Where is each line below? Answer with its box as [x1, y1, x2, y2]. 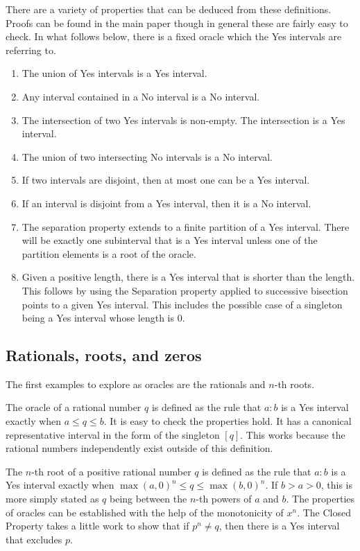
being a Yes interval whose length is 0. [22, 311, 185, 325]
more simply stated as [6, 491, 99, 506]
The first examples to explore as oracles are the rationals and [6, 376, 266, 391]
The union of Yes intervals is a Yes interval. [22, 66, 207, 80]
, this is [320, 478, 353, 492]
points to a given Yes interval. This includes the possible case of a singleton [22, 297, 343, 311]
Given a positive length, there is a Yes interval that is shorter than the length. [22, 270, 355, 284]
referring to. [6, 42, 56, 57]
